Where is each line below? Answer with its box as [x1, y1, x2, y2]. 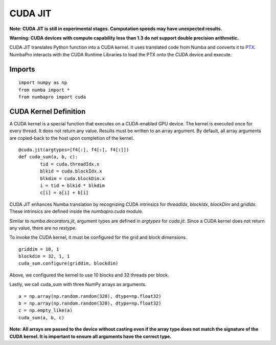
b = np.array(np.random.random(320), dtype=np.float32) [18, 300, 162, 307]
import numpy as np [18, 80, 67, 85]
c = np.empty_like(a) [18, 308, 73, 313]
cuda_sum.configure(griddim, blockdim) [18, 261, 119, 266]
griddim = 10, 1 [18, 246, 59, 252]
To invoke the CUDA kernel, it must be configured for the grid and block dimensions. [9, 234, 188, 241]
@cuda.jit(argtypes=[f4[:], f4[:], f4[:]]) [18, 146, 129, 153]
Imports [9, 64, 35, 74]
